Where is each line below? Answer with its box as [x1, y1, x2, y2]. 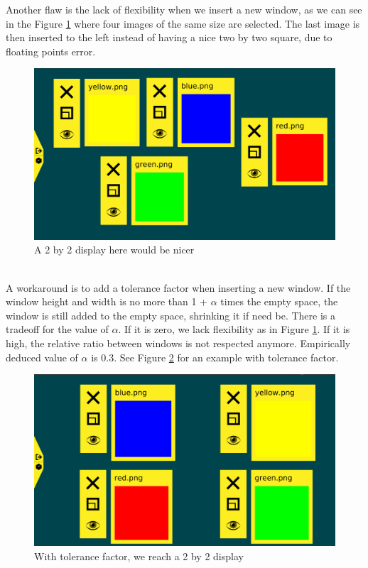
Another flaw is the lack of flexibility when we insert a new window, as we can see [6, 2, 362, 16]
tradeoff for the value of [6, 322, 109, 337]
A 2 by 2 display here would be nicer [34, 242, 195, 257]
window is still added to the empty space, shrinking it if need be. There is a [6, 307, 336, 322]
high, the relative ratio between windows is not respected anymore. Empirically [6, 335, 351, 350]
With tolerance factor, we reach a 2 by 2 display [34, 548, 244, 563]
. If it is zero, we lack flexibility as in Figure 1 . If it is [118, 322, 350, 337]
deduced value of [6, 349, 78, 364]
